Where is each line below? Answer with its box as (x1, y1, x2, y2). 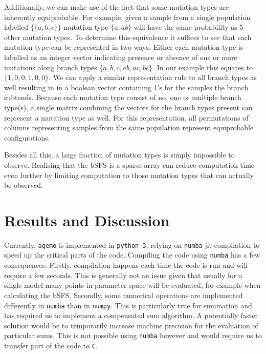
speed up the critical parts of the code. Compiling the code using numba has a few (4, 249, 260, 260)
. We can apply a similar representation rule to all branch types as (49, 72, 257, 83)
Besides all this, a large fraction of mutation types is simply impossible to (4, 149, 235, 160)
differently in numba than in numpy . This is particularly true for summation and (4, 300, 252, 310)
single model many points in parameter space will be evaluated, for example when (4, 280, 261, 290)
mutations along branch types (4, 62, 97, 72)
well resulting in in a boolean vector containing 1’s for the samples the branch (4, 82, 249, 92)
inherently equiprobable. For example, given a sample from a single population (4, 11, 251, 22)
